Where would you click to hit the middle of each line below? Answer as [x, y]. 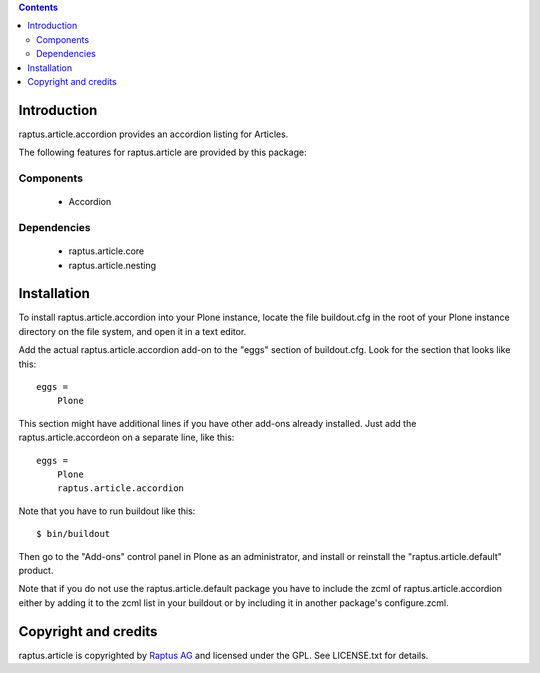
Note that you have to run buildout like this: [107, 511]
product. [36, 570]
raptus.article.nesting [112, 265]
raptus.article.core [106, 251]
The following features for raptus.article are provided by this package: [162, 152]
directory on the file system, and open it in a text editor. [132, 331]
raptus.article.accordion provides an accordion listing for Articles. [153, 134]
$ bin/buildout [73, 534]
